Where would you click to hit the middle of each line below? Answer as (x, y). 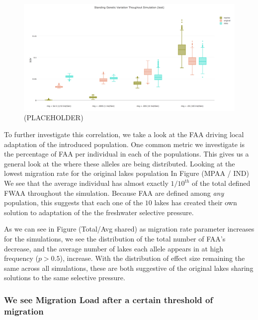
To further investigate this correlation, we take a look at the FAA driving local (124, 134)
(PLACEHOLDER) (54, 118)
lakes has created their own (196, 202)
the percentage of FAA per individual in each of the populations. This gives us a (127, 154)
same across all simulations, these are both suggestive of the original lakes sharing (129, 268)
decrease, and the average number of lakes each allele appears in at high (114, 248)
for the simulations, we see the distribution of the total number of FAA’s (115, 239)
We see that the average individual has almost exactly (86, 183)
